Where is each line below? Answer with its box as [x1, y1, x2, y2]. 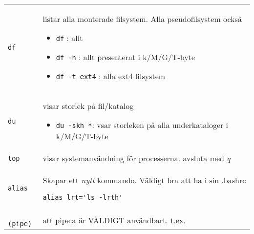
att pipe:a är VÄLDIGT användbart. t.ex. [42, 214, 186, 226]
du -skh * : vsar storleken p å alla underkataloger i [56, 119, 229, 130]
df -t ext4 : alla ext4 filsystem [56, 70, 166, 82]
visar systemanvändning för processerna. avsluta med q [42, 152, 231, 164]
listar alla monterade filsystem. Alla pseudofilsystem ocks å [42, 13, 242, 24]
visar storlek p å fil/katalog [42, 100, 134, 111]
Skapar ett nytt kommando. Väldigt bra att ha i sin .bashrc [42, 174, 246, 186]
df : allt [56, 32, 83, 43]
